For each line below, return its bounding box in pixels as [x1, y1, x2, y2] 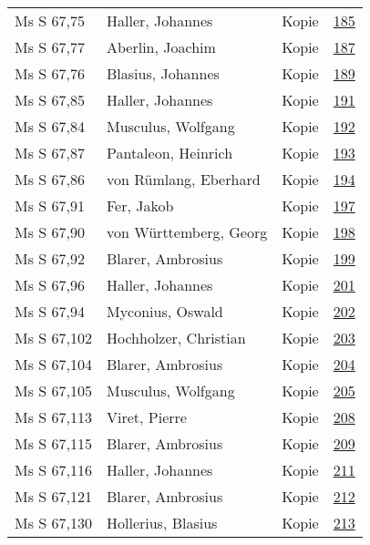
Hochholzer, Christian [106, 327, 246, 348]
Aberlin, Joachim [106, 36, 216, 57]
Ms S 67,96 [15, 274, 85, 295]
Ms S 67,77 [15, 36, 85, 57]
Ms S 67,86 [15, 169, 85, 190]
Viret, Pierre [106, 406, 187, 427]
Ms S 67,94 [15, 301, 85, 322]
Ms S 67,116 [15, 459, 92, 480]
